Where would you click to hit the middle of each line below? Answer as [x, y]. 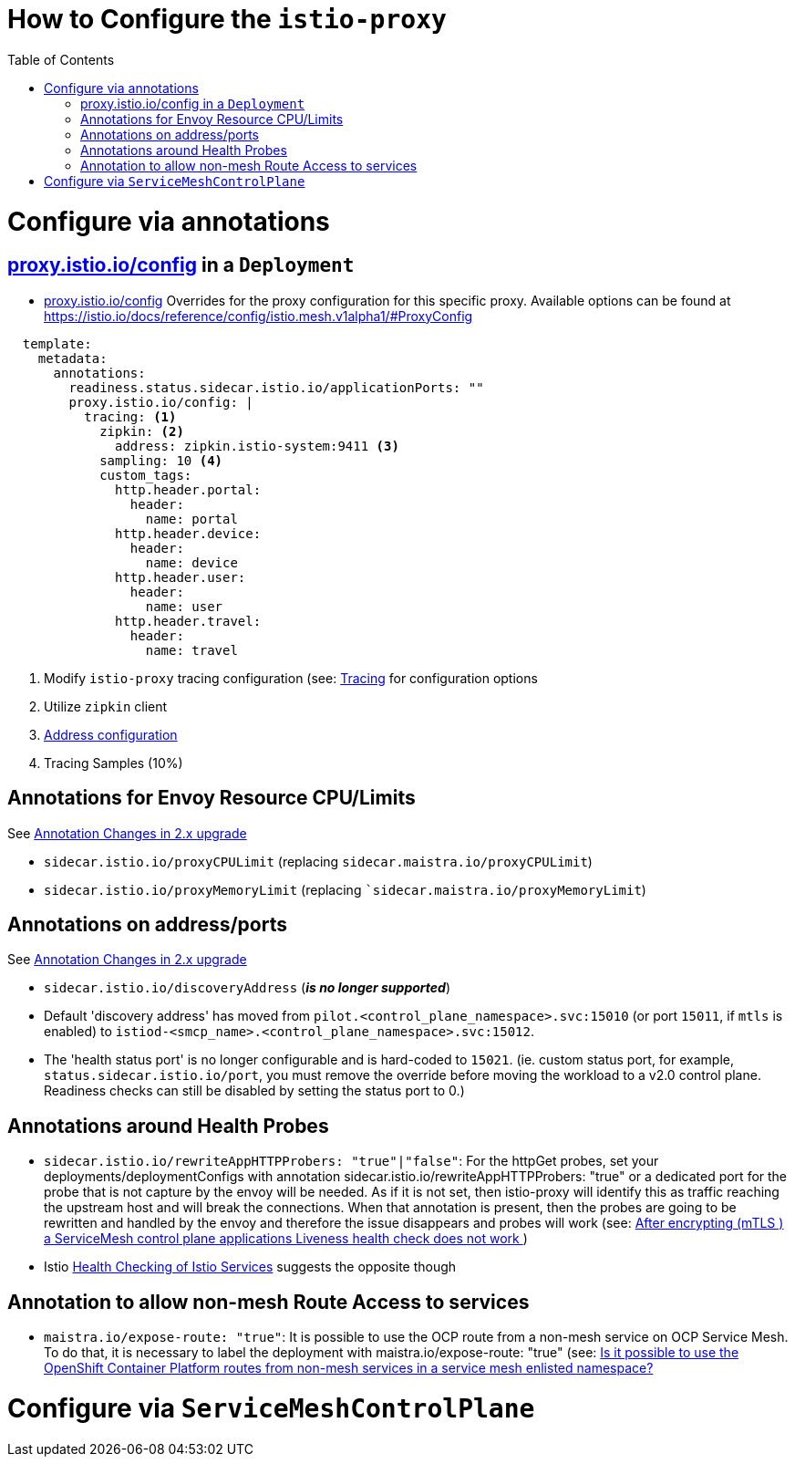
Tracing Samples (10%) [114, 763]
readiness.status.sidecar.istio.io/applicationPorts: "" [276, 387]
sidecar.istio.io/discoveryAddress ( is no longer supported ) [247, 988]
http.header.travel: [188, 621]
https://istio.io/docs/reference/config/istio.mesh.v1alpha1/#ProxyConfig [258, 316]
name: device [191, 562]
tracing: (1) [130, 416]
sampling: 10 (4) [161, 460]
